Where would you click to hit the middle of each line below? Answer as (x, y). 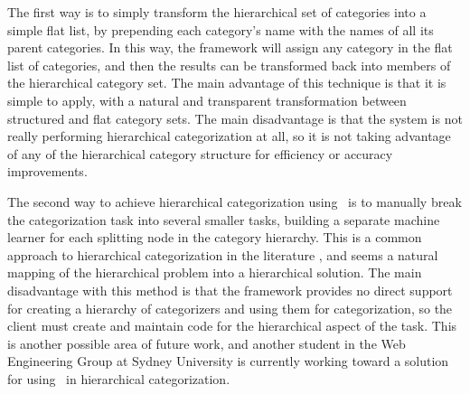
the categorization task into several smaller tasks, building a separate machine (224, 219)
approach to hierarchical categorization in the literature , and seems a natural (223, 254)
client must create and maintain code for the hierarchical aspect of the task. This (232, 326)
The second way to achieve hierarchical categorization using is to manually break (235, 201)
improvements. (47, 171)
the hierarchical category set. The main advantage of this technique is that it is (227, 83)
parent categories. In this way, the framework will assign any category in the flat (230, 47)
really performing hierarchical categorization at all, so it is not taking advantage (229, 136)
